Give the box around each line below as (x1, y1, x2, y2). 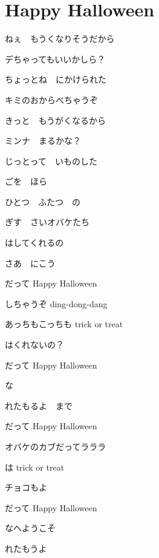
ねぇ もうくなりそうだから (5, 32, 115, 45)
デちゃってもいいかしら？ (5, 52, 106, 65)
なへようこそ (5, 522, 56, 534)
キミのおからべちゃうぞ (5, 93, 98, 106)
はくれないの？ (5, 338, 64, 351)
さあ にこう (5, 256, 56, 269)
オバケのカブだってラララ (5, 440, 106, 452)
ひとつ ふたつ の (5, 195, 81, 208)
